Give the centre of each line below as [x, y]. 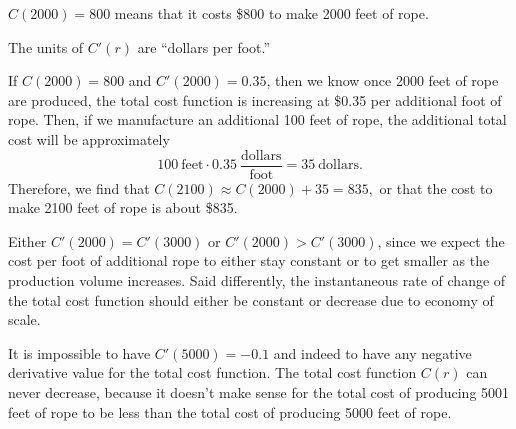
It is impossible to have [79, 352]
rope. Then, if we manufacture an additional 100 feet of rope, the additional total [257, 119]
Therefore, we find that [79, 187]
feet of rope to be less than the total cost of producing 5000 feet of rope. [230, 411]
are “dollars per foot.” [204, 46]
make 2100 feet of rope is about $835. [123, 207]
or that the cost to [436, 187]
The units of [46, 46]
